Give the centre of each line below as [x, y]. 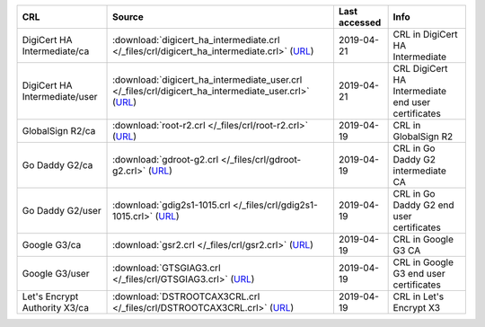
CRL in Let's [419, 296]
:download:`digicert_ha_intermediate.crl [196, 40]
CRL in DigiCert [425, 34]
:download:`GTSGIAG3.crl [167, 268]
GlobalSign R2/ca [59, 131]
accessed [360, 22]
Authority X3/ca [56, 308]
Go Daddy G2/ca [57, 165]
